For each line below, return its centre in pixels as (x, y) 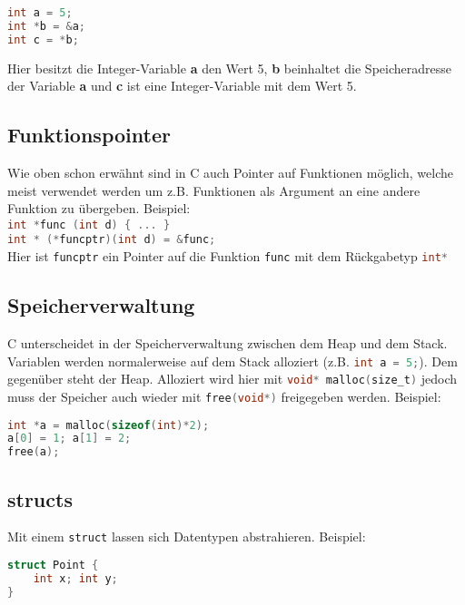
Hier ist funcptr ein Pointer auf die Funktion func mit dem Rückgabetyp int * (228, 256)
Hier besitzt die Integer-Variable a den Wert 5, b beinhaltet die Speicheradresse (229, 68)
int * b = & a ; (47, 26)
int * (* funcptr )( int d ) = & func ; (112, 240)
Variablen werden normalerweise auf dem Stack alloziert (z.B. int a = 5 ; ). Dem (232, 361)
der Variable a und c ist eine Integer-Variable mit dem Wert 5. (182, 86)
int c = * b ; (43, 39)
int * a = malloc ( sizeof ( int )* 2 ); (109, 425)
